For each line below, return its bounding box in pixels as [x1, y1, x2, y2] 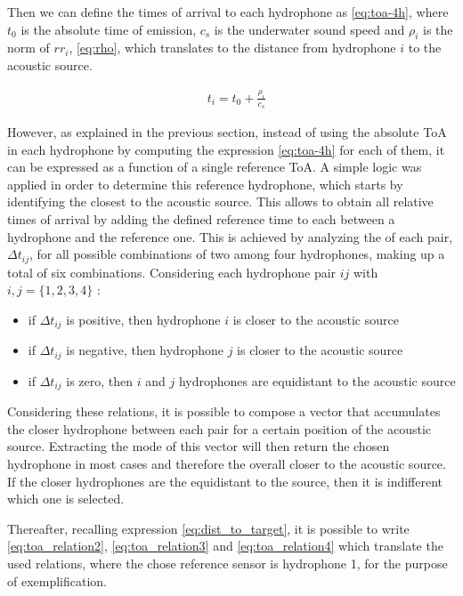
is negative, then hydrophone [66, 341, 223, 359]
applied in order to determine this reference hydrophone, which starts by [7, 174, 403, 193]
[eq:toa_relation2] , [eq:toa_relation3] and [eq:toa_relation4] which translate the [7, 536, 443, 555]
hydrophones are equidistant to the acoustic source [178, 371, 456, 390]
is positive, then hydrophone [66, 310, 221, 328]
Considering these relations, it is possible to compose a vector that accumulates [7, 402, 441, 421]
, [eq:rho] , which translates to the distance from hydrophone [69, 38, 396, 57]
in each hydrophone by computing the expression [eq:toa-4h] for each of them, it [7, 140, 445, 158]
